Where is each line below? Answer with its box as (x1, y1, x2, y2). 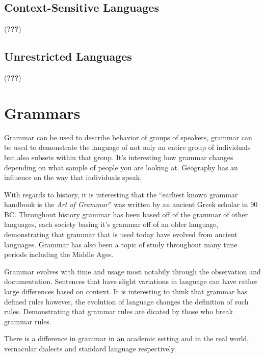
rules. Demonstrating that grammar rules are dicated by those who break (4, 306, 233, 317)
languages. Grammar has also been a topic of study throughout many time (4, 239, 237, 249)
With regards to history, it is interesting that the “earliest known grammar (4, 189, 238, 199)
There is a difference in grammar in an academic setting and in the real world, (4, 333, 249, 344)
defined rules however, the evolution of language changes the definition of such (4, 296, 249, 307)
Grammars (4, 102, 81, 123)
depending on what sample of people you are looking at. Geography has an (4, 162, 238, 172)
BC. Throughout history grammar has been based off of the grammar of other (4, 209, 248, 219)
